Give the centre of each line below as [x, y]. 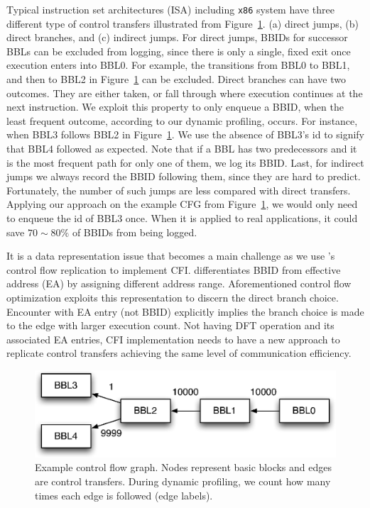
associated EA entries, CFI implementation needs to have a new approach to [173, 339]
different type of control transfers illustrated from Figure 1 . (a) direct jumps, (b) [183, 23]
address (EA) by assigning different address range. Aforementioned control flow [179, 283]
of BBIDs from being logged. [135, 232]
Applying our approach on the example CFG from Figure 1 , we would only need [182, 204]
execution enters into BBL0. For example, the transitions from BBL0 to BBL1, [178, 65]
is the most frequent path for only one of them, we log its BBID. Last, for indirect [185, 162]
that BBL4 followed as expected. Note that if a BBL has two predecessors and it [182, 148]
